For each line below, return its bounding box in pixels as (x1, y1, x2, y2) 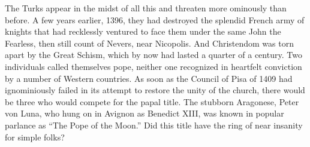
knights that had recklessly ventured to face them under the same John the (5, 25, 281, 38)
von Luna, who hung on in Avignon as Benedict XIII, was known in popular (5, 107, 284, 120)
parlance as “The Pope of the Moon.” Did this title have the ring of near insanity (5, 118, 303, 131)
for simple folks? (5, 130, 65, 143)
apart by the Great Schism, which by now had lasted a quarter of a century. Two (5, 48, 302, 61)
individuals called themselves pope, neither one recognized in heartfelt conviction (5, 60, 302, 72)
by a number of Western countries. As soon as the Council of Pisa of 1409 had (5, 72, 293, 84)
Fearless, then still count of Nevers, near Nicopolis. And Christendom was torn (5, 36, 294, 49)
